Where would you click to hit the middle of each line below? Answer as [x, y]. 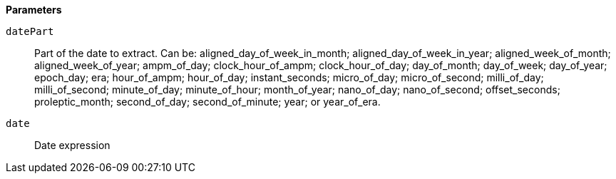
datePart [30, 31]
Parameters [34, 10]
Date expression [72, 145]
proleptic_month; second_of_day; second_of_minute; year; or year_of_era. [207, 102]
